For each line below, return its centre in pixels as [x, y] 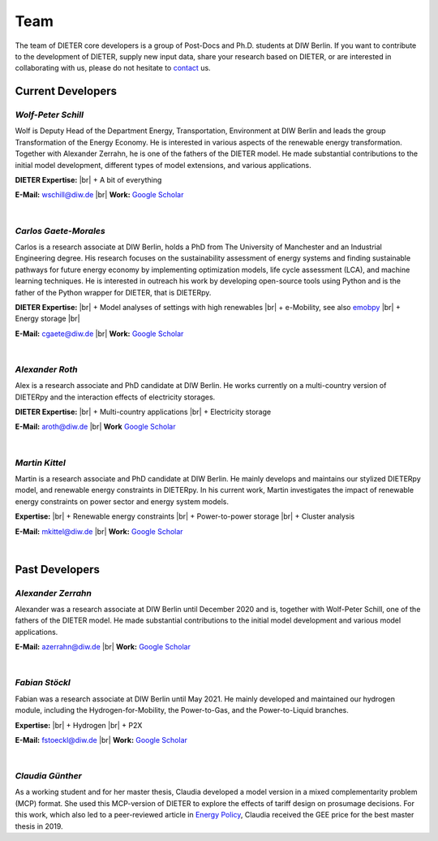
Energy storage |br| [47, 319]
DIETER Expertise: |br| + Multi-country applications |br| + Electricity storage [143, 412]
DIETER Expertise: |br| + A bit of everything [88, 180]
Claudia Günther [49, 776]
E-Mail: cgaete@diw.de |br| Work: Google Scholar [99, 334]
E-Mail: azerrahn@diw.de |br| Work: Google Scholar [103, 647]
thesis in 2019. [39, 826]
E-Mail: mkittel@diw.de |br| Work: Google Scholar [99, 531]
